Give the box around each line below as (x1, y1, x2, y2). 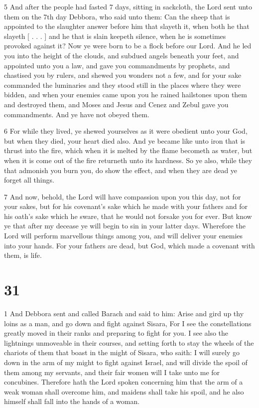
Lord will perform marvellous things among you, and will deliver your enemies (4, 230, 243, 241)
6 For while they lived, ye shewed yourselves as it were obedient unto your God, (4, 126, 248, 136)
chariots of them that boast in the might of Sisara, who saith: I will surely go (4, 347, 240, 358)
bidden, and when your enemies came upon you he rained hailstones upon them (4, 89, 247, 100)
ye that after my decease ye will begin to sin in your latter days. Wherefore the (4, 220, 246, 231)
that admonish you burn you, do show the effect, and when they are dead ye (4, 165, 238, 175)
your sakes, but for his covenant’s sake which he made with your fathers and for (4, 201, 248, 211)
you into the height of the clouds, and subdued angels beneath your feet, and (4, 50, 239, 60)
